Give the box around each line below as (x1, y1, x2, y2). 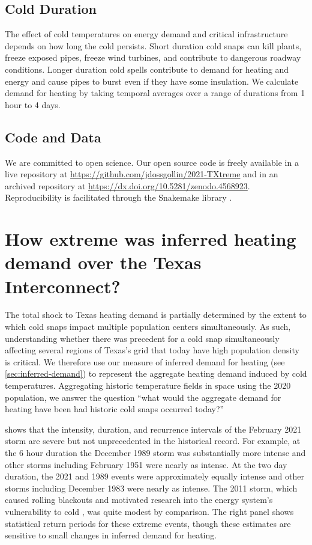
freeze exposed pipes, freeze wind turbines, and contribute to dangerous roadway (5, 51, 301, 64)
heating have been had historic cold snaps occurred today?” (5, 403, 224, 415)
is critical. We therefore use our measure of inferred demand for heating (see (5, 355, 285, 368)
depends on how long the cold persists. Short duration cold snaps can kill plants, (5, 39, 302, 52)
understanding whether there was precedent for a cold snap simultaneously (5, 332, 280, 344)
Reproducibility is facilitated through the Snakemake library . (5, 191, 232, 204)
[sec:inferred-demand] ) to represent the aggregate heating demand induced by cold (5, 367, 307, 380)
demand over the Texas (5, 250, 202, 275)
